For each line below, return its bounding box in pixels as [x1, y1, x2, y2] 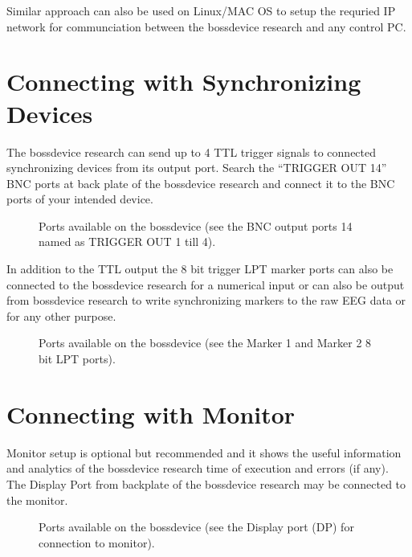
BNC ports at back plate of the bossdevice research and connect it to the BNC [6, 174, 395, 191]
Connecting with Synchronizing [6, 65, 361, 98]
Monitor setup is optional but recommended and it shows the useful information [6, 444, 402, 461]
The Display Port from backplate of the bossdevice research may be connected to [6, 475, 406, 492]
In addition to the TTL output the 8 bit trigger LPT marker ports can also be [6, 260, 394, 277]
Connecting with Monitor [6, 397, 296, 430]
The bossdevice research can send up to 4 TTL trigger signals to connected [6, 143, 377, 160]
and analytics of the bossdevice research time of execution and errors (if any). [6, 460, 389, 477]
